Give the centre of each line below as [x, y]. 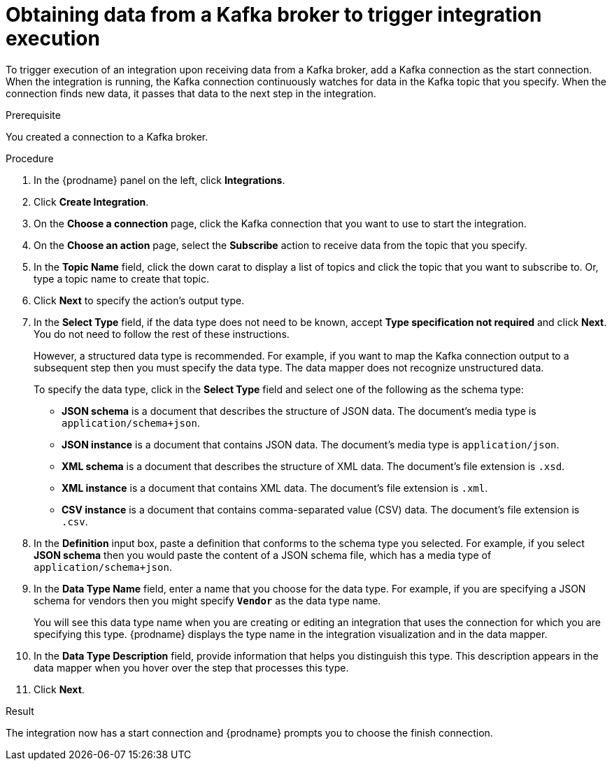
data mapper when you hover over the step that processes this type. [191, 667]
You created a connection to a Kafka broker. [107, 136]
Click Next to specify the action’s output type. [139, 300]
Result [20, 711]
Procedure [30, 158]
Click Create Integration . [91, 201]
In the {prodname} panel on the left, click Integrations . [159, 180]
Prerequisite [33, 115]
